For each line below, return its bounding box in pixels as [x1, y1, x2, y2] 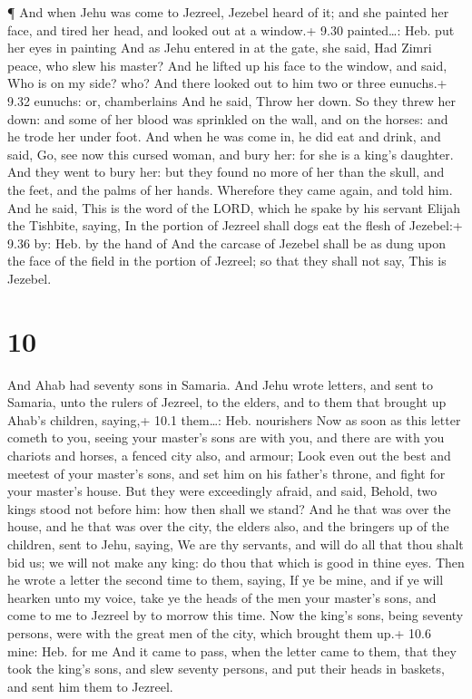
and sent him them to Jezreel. [7, 676, 173, 695]
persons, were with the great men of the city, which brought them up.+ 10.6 [7, 623, 431, 642]
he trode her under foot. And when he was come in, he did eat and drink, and [7, 127, 441, 146]
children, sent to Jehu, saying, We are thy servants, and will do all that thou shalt [7, 534, 464, 553]
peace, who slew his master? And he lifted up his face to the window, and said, [7, 55, 447, 74]
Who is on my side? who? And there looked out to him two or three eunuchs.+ [7, 73, 447, 92]
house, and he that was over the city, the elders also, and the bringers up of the [7, 517, 449, 536]
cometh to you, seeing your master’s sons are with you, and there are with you [7, 428, 445, 447]
